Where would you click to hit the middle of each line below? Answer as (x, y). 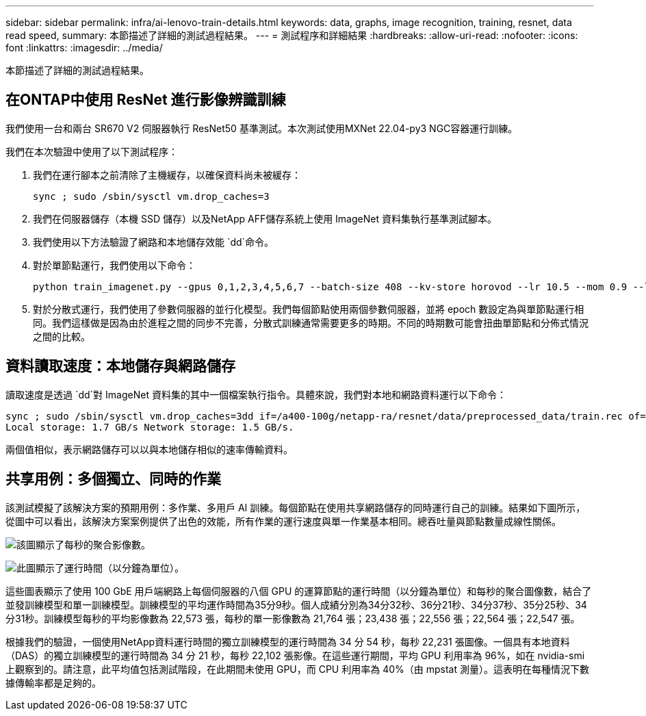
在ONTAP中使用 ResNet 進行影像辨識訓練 (146, 100)
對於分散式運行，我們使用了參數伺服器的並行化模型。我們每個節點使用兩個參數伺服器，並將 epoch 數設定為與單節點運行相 (309, 309)
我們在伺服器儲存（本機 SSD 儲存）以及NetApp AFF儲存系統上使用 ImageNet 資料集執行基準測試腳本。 (265, 218)
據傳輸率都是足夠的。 (53, 682)
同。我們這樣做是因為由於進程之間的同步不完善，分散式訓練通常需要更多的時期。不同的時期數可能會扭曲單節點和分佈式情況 (311, 322)
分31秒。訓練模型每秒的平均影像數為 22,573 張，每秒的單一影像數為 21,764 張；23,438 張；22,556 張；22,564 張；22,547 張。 (293, 618)
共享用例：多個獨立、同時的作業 (113, 479)
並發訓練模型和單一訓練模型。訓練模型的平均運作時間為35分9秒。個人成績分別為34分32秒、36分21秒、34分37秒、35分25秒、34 (296, 604)
